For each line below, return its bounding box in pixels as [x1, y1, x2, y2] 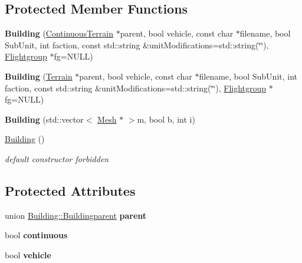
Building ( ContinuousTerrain [5, 27, 113, 40]
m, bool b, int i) [137, 113, 195, 125]
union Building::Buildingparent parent [5, 209, 147, 221]
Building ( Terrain [5, 70, 73, 82]
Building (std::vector [5, 113, 84, 125]
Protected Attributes [5, 181, 136, 199]
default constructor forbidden [5, 152, 109, 165]
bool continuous [5, 229, 68, 241]
